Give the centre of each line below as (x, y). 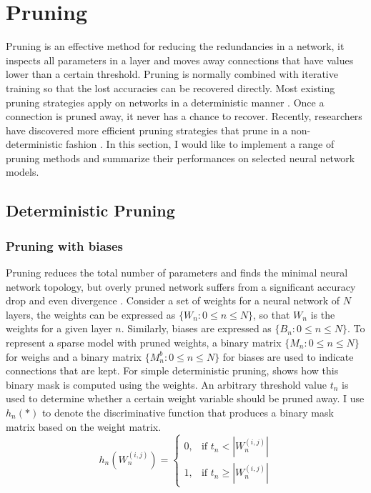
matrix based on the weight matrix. (84, 426)
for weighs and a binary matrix (74, 356)
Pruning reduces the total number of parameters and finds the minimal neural (177, 273)
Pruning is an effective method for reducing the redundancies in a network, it (175, 46)
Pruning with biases (65, 245)
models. (23, 172)
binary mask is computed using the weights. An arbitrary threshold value (166, 384)
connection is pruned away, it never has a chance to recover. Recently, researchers (184, 116)
